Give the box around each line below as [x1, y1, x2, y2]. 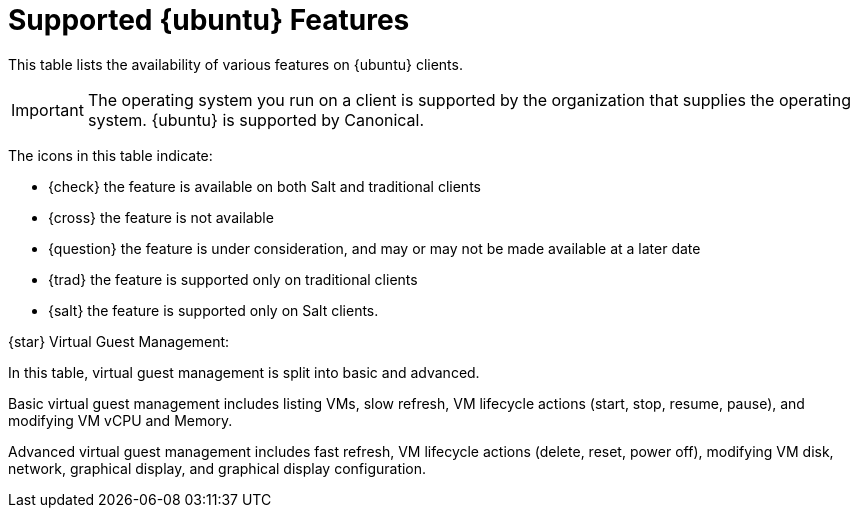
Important [11, 99, 84, 120]
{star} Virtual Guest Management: [8, 332, 230, 350]
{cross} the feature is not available [48, 208, 274, 226]
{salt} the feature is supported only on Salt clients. [48, 301, 379, 319]
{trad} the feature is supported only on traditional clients [48, 270, 418, 288]
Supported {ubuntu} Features [8, 3, 410, 37]
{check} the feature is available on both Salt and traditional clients [48, 177, 481, 195]
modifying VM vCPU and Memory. [8, 411, 233, 429]
